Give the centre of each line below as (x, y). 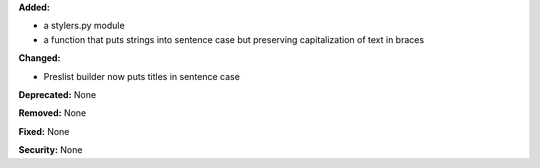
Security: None (50, 150)
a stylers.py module (84, 26)
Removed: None (52, 113)
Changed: (39, 58)
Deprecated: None (57, 94)
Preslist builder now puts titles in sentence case (141, 76)
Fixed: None (44, 131)
